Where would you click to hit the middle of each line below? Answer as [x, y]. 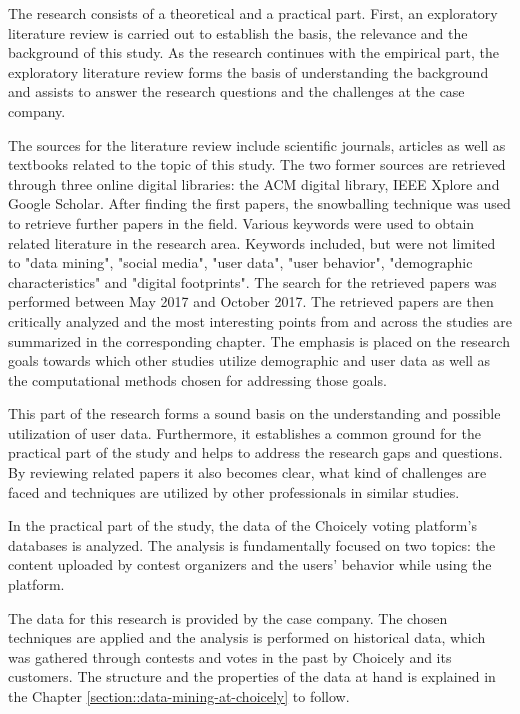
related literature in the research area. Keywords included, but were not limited [252, 242]
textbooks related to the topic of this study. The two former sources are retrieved [257, 164]
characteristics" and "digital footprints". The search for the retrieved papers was [252, 281]
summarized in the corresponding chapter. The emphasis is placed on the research [259, 340]
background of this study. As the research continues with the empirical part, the [253, 52]
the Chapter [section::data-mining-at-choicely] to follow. [179, 696]
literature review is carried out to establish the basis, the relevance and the [238, 32]
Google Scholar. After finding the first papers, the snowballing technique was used [259, 203]
